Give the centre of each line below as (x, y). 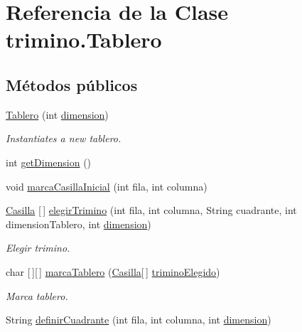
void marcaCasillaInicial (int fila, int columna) (107, 186)
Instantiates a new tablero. (64, 138)
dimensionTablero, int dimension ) (79, 224)
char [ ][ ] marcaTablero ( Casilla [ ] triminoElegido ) (113, 271)
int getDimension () (49, 162)
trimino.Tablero (84, 39)
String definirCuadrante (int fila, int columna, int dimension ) (139, 320)
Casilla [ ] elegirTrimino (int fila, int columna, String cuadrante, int (151, 210)
